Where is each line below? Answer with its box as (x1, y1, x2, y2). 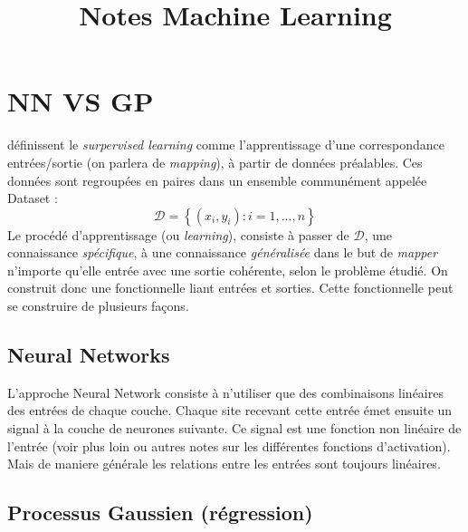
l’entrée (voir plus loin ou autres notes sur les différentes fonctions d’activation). (7, 436, 451, 455)
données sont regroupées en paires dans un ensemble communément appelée (7, 170, 427, 189)
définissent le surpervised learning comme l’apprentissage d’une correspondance (7, 135, 444, 154)
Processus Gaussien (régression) (7, 498, 313, 527)
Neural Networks (7, 341, 170, 369)
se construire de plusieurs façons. (7, 296, 189, 315)
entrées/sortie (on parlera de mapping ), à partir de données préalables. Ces (7, 152, 423, 171)
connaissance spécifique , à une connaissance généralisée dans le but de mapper (7, 243, 438, 262)
